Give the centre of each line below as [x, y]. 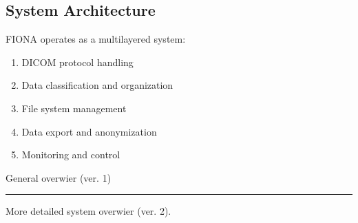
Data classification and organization [97, 85]
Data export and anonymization [89, 131]
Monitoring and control [71, 155]
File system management [74, 108]
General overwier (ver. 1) [59, 177]
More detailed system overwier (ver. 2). [88, 211]
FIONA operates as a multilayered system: [96, 39]
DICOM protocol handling [77, 62]
